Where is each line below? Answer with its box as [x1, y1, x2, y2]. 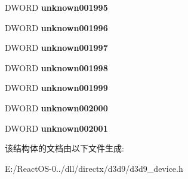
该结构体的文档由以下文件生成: [5, 142, 124, 154]
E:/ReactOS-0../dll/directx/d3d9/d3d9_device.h [5, 162, 183, 174]
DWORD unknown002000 [5, 101, 108, 114]
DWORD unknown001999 [5, 81, 108, 94]
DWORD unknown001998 [5, 61, 108, 74]
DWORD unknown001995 [5, 1, 108, 13]
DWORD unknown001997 [5, 41, 108, 54]
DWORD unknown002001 [5, 122, 108, 134]
